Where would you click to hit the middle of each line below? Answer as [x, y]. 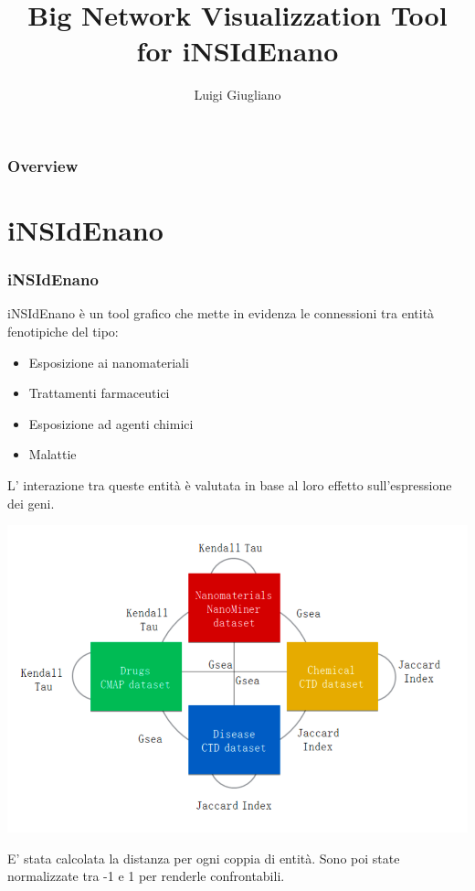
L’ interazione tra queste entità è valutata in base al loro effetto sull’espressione [230, 484]
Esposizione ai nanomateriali [109, 362]
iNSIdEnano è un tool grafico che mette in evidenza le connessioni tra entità [221, 313]
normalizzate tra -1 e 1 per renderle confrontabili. [146, 876]
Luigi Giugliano [237, 95]
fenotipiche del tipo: [63, 332]
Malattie [53, 454]
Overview [43, 165]
